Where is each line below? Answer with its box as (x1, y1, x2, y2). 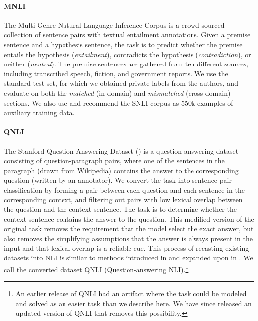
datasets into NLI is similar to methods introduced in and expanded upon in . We (4, 253, 253, 263)
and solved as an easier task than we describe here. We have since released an (15, 298, 252, 308)
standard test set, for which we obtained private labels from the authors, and (4, 78, 238, 88)
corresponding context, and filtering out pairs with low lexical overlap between (4, 194, 243, 204)
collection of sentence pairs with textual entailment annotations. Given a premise (4, 29, 251, 40)
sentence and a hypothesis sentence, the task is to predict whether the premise (4, 39, 243, 49)
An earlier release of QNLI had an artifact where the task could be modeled (15, 288, 247, 298)
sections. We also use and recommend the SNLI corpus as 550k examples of (4, 97, 233, 108)
